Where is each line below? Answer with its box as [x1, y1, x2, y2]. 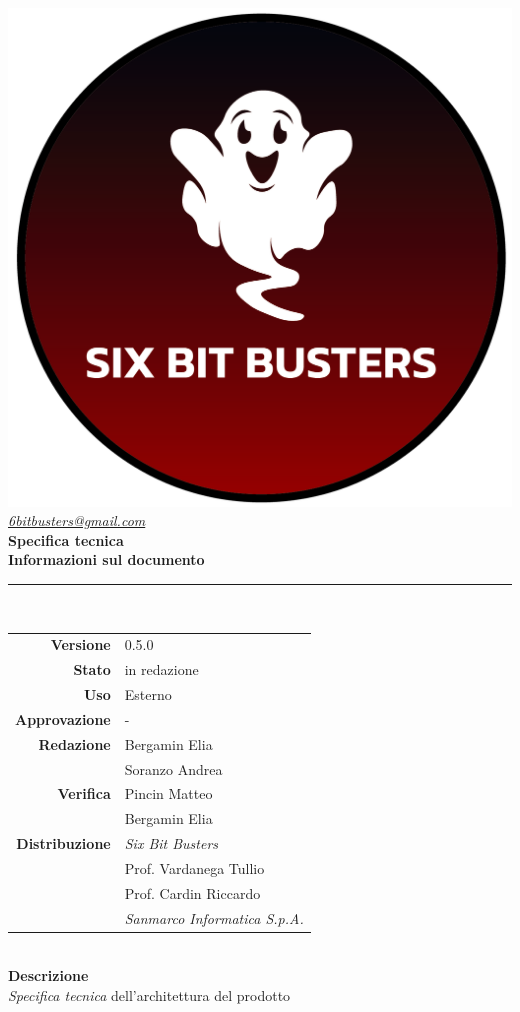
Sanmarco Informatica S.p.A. [124, 907, 304, 928]
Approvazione [15, 708, 111, 729]
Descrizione [8, 965, 89, 986]
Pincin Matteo [124, 783, 213, 804]
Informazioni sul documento [8, 549, 205, 570]
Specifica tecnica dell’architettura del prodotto [8, 984, 291, 1005]
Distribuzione [16, 833, 111, 854]
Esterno [124, 683, 172, 704]
